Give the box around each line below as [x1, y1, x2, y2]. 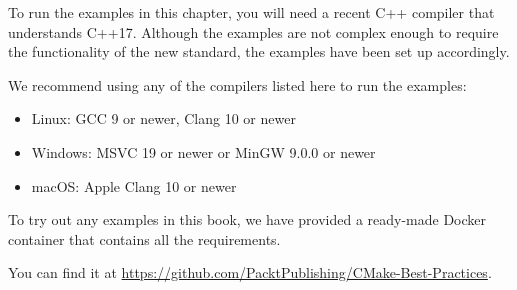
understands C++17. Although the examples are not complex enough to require [8, 21, 499, 42]
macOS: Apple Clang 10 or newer [31, 175, 237, 196]
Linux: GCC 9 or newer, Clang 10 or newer [31, 108, 296, 129]
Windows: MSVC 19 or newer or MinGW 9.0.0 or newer [31, 141, 376, 162]
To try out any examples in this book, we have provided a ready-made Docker [8, 209, 487, 230]
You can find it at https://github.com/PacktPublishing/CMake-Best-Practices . [8, 262, 492, 283]
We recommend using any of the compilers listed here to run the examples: [8, 74, 467, 95]
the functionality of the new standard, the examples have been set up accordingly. [8, 41, 510, 62]
